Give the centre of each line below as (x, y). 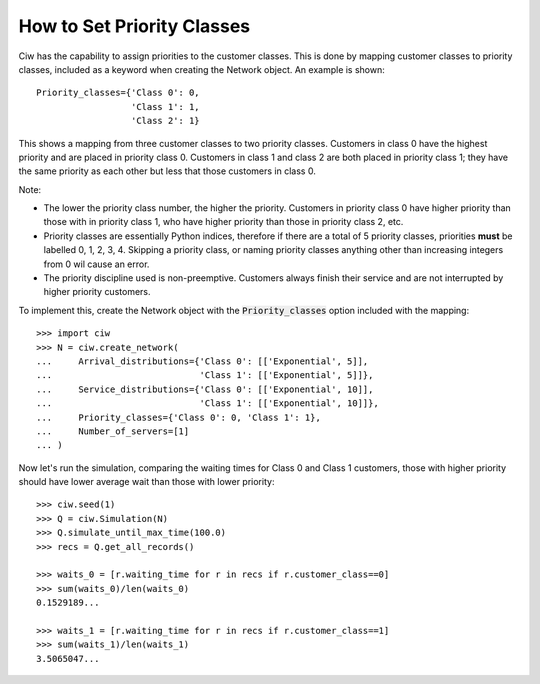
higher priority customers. (97, 292)
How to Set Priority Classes (134, 26)
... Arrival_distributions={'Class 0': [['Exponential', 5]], (202, 361)
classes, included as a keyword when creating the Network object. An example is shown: (201, 69)
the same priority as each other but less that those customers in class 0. (167, 171)
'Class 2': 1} (165, 121)
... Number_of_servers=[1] (113, 431)
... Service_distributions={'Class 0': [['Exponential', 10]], (205, 389)
